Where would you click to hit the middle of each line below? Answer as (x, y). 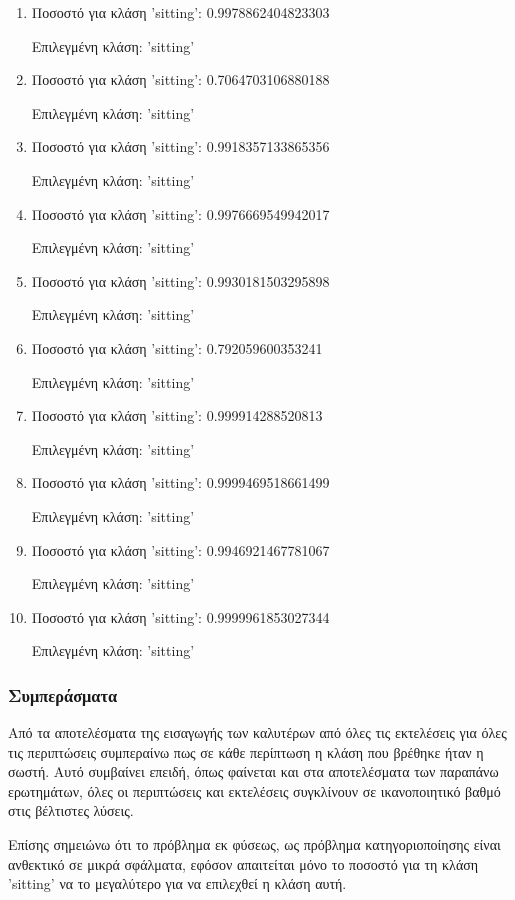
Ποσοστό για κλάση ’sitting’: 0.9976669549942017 (180, 213)
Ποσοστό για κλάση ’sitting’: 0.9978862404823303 (180, 12)
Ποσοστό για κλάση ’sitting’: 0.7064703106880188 (180, 79)
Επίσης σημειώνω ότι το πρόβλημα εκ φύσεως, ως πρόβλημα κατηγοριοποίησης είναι (254, 844)
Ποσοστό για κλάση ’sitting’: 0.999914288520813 (177, 415)
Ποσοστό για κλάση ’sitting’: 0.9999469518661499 (180, 482)
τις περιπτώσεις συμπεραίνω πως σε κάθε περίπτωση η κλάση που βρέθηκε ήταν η (246, 751)
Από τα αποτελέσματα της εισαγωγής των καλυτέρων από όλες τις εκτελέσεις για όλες (257, 732)
